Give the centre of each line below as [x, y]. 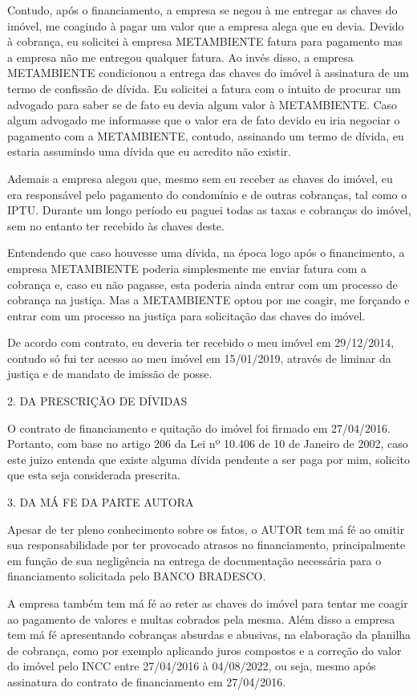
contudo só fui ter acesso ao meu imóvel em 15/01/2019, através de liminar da [199, 358]
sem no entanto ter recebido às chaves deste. [116, 225]
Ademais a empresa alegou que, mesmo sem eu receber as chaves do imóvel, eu [200, 178]
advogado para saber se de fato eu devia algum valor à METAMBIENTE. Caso [202, 104]
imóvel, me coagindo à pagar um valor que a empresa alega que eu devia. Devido [206, 25]
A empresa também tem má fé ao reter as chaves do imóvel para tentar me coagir [208, 603]
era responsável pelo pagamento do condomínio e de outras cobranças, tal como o [207, 194]
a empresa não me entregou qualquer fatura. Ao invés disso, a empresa [180, 57]
